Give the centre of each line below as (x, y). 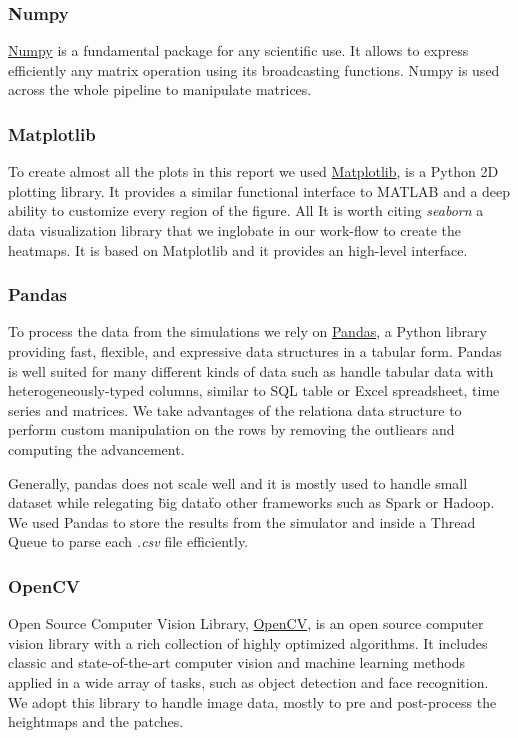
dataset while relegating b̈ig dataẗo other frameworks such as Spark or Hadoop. (251, 502)
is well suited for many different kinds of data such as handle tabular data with (251, 370)
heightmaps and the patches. (96, 721)
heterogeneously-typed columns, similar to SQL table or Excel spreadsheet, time (254, 390)
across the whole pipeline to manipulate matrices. (160, 89)
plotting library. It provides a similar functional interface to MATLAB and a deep (259, 190)
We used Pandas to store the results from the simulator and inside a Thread (242, 521)
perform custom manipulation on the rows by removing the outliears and (231, 429)
